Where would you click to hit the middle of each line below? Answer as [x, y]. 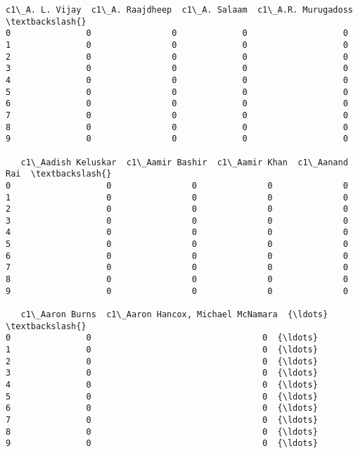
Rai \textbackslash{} [59, 174]
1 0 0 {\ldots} [162, 350]
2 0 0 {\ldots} [162, 361]
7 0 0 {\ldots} [162, 420]
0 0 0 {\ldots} [162, 338]
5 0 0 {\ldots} [162, 396]
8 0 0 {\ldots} [162, 432]
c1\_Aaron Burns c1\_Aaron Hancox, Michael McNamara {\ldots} [174, 315]
